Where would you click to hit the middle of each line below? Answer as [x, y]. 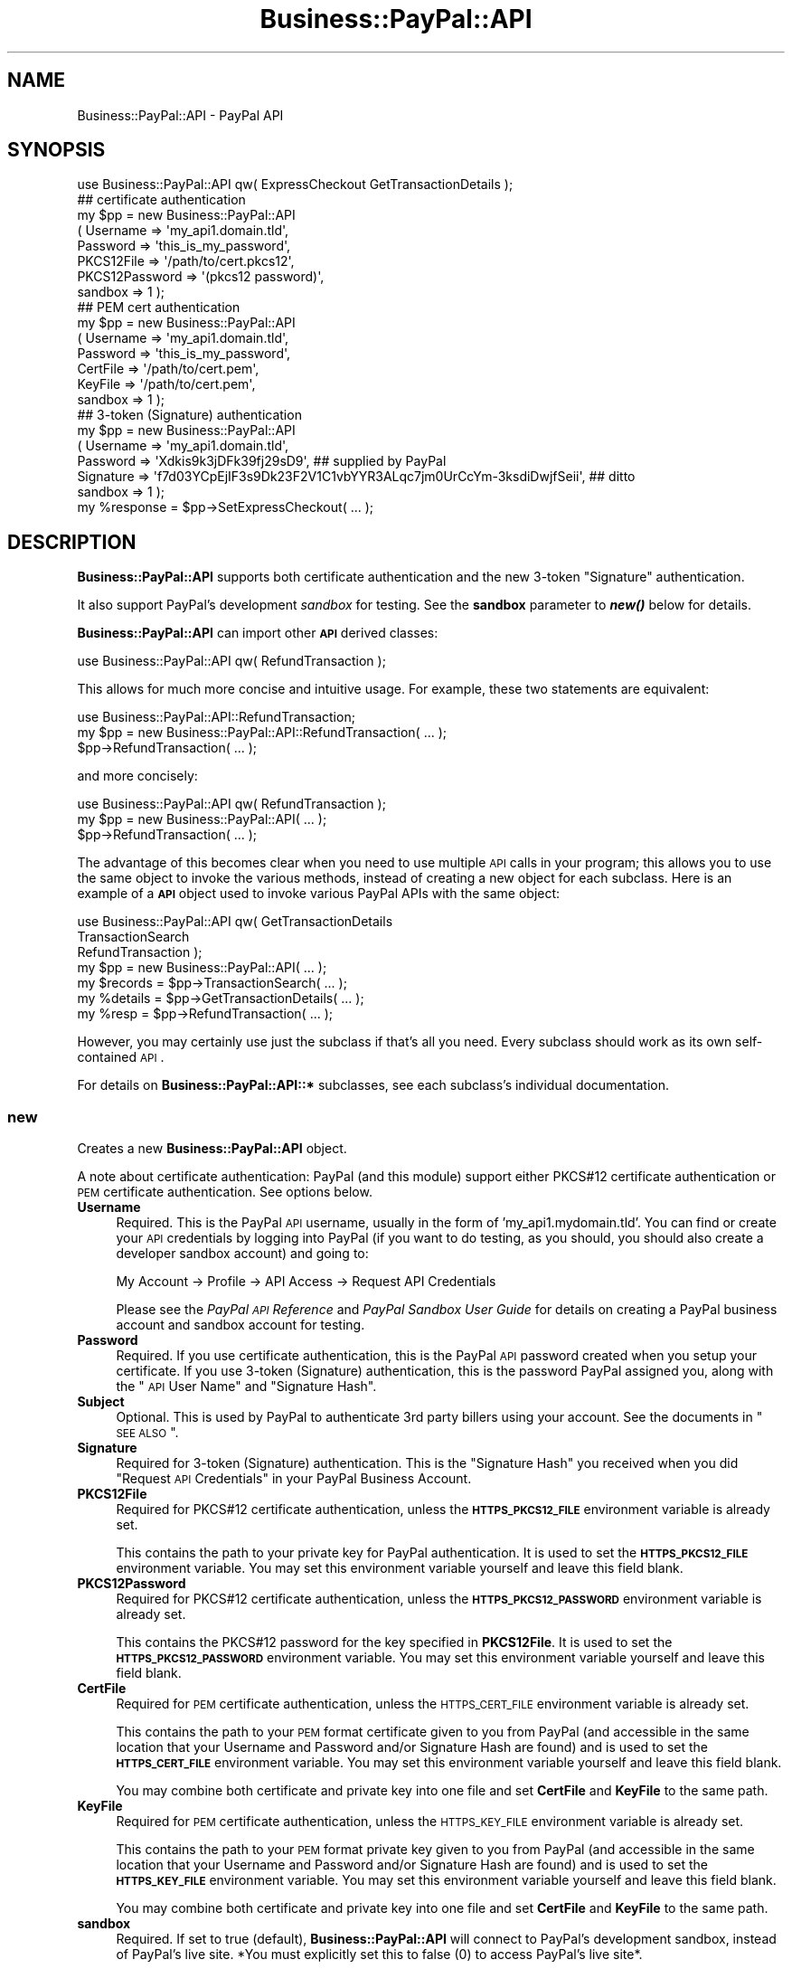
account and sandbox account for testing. [240, 1325]
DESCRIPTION [72, 542]
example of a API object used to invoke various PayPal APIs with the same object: [319, 894]
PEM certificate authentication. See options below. [225, 1192]
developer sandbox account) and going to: [242, 1254]
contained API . [121, 1057]
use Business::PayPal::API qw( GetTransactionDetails [235, 922]
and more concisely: [137, 776]
